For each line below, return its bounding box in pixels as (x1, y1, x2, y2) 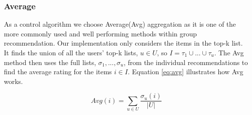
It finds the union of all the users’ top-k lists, (4, 48, 138, 57)
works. (4, 76, 23, 86)
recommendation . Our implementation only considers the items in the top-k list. (4, 38, 243, 48)
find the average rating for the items (4, 66, 112, 77)
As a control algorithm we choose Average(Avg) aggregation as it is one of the (4, 19, 236, 29)
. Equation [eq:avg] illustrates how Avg (127, 66, 243, 77)
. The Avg (214, 48, 244, 57)
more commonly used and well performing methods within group (4, 28, 197, 38)
